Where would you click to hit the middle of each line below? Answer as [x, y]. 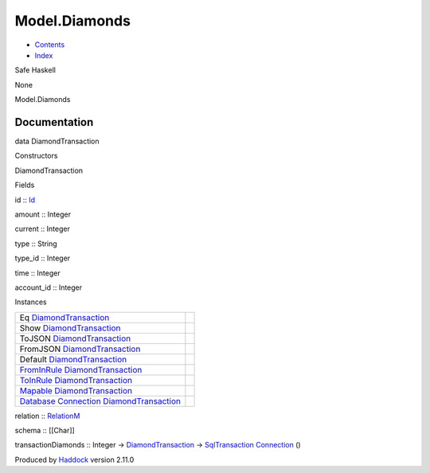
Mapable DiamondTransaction [76, 390]
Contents [50, 45]
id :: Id [25, 200]
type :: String [36, 244]
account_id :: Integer [49, 287]
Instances [31, 302]
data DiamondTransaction [57, 141]
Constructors [36, 156]
